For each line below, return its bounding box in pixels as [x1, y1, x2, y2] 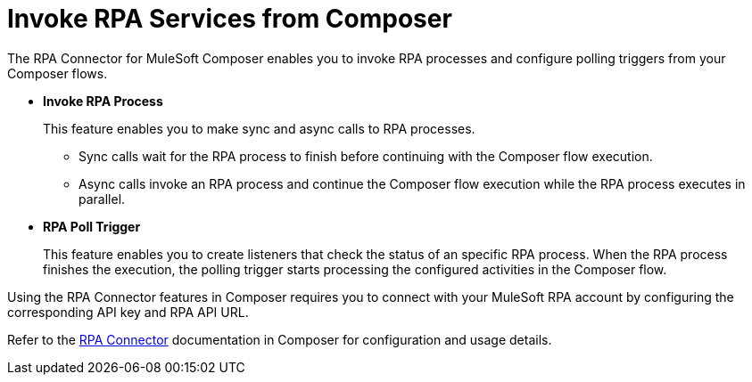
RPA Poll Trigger [43, 218, 141, 234]
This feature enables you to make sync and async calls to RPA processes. [43, 120, 475, 136]
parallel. [79, 191, 126, 207]
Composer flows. [7, 65, 108, 81]
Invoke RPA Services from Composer [7, 4, 452, 34]
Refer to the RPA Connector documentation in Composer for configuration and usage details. [7, 331, 552, 347]
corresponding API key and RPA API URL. [7, 304, 249, 320]
